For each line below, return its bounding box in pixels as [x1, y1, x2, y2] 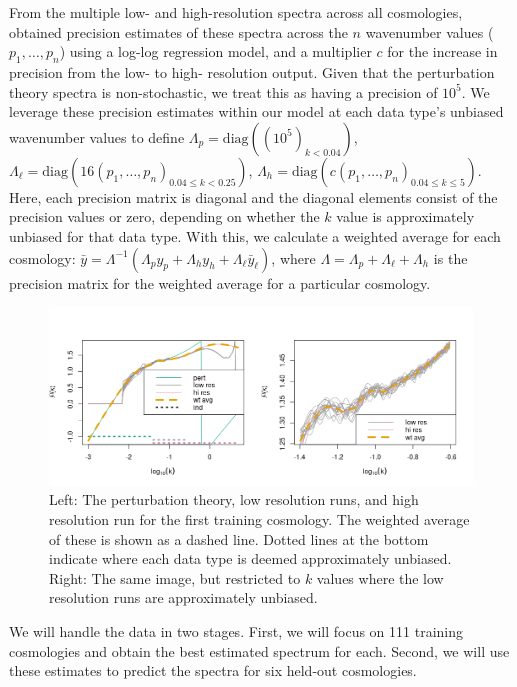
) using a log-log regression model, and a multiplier [59, 41, 372, 62]
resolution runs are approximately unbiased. [49, 587, 318, 608]
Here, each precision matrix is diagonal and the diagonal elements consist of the [9, 186, 498, 207]
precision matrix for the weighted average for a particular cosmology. [9, 272, 431, 293]
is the [433, 247, 468, 268]
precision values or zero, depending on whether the [9, 206, 320, 227]
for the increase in [387, 41, 498, 62]
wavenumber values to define [9, 126, 185, 147]
